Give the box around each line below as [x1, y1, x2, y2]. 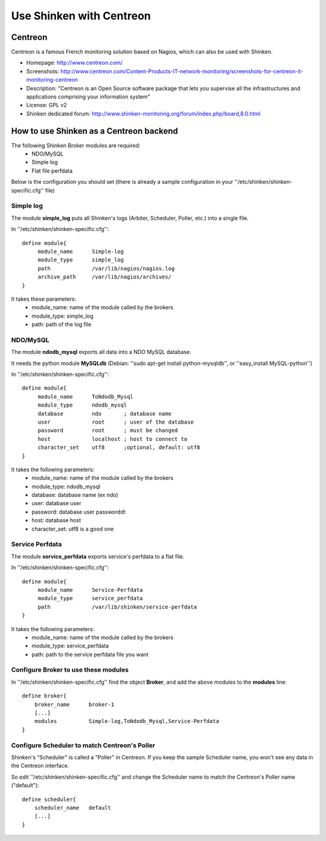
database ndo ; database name [37, 410, 172, 417]
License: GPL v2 [26, 102, 67, 109]
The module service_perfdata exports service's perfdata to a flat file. [11, 552, 185, 560]
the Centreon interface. [11, 762, 69, 770]
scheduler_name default [34, 804, 112, 811]
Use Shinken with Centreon [11, 9, 151, 22]
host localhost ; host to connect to [37, 436, 188, 442]
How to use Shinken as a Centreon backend [11, 126, 178, 136]
